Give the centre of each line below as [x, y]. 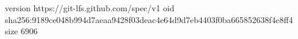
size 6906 [21, 31]
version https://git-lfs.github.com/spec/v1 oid [90, 8]
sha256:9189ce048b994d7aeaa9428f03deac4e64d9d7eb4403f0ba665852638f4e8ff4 [149, 19]
